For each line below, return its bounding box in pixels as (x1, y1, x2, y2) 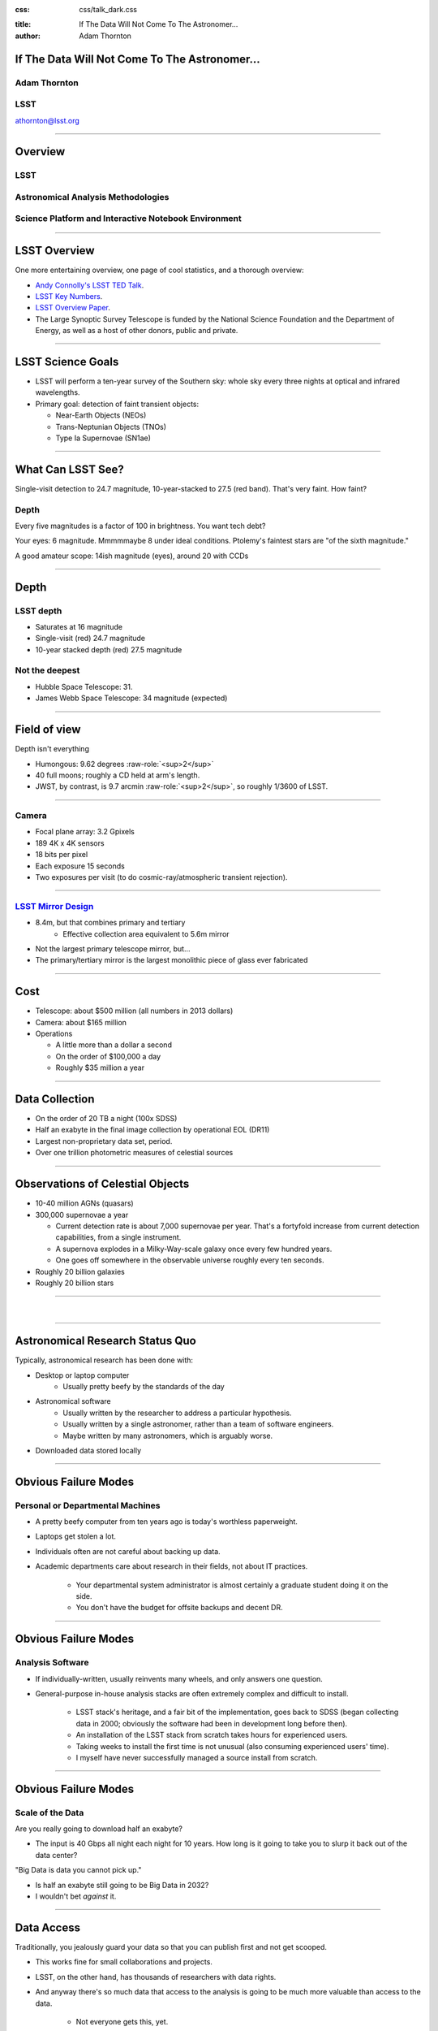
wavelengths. (35, 388, 80, 397)
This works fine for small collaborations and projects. (35, 1957, 213, 1967)
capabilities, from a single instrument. (55, 1232, 182, 1242)
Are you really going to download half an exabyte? (15, 1824, 182, 1834)
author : (15, 31, 41, 41)
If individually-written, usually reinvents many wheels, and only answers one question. (35, 1674, 324, 1683)
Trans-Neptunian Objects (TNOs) (55, 422, 166, 431)
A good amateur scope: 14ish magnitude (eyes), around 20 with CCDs (15, 551, 249, 561)
